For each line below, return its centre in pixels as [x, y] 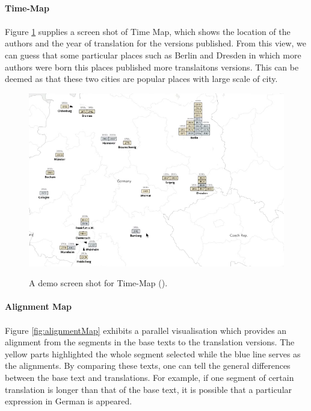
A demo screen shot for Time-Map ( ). [98, 283]
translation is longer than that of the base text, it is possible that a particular [149, 389]
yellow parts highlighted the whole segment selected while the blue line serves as [153, 353]
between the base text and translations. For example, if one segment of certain [149, 377]
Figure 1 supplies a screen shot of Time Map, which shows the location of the [148, 31]
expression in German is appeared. [69, 401]
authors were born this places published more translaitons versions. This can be [152, 67]
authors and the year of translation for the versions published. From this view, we [156, 43]
